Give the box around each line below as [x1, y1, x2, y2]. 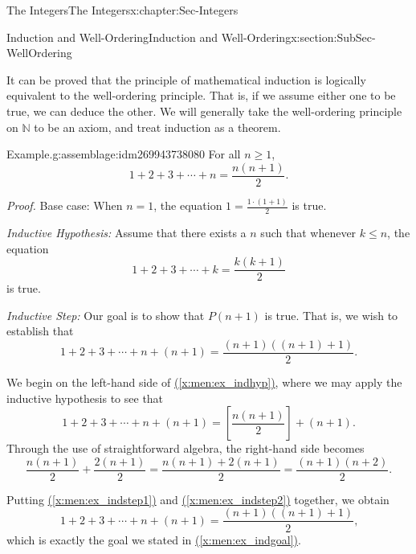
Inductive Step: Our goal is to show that [6, 306, 205, 323]
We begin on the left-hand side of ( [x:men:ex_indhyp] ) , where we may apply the [6, 374, 402, 391]
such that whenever [260, 224, 357, 240]
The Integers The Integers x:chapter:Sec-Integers [6, 2, 239, 18]
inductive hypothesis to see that [6, 389, 164, 406]
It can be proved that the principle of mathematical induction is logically [6, 71, 366, 88]
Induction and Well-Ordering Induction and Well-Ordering [6, 28, 292, 45]
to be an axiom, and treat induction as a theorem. [34, 118, 281, 135]
